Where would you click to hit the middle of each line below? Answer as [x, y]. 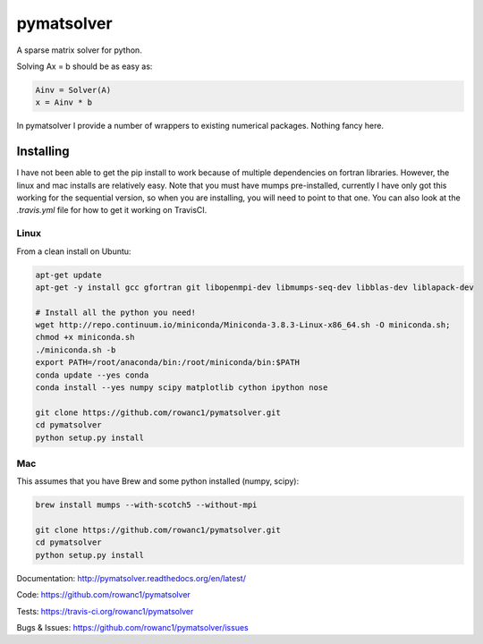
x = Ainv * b [64, 102]
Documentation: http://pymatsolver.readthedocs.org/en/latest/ [131, 578]
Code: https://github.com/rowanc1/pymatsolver [104, 595]
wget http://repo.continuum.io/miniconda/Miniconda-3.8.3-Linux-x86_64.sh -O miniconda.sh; [243, 325]
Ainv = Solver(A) [73, 90]
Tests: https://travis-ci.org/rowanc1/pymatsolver [105, 611]
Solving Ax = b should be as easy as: [85, 66]
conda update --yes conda [92, 375]
